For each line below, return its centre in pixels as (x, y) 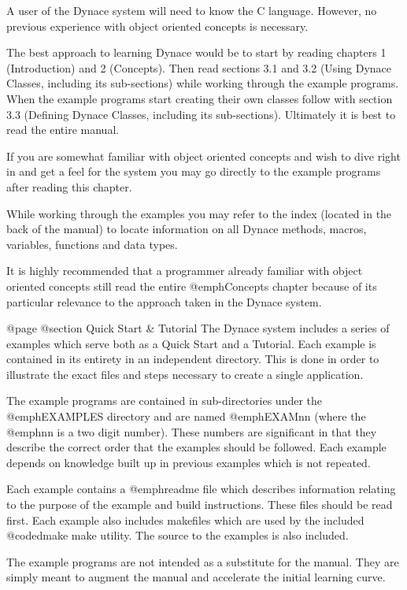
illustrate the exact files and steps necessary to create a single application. (185, 374)
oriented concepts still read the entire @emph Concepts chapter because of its (192, 286)
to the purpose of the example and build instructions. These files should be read (200, 505)
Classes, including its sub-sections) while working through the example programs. (203, 83)
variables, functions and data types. (92, 244)
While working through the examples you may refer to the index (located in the (199, 213)
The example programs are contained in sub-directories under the (165, 401)
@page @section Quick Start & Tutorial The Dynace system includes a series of (198, 328)
